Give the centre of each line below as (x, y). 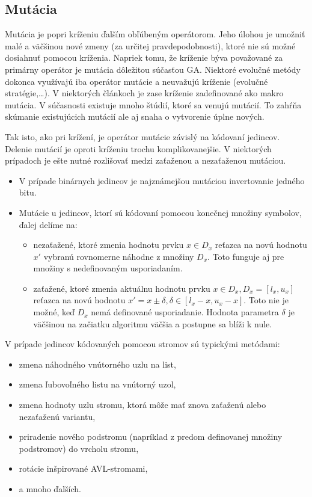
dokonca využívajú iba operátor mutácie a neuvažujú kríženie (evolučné (136, 81)
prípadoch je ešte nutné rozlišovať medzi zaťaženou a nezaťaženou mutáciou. (145, 160)
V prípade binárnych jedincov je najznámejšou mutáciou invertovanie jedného (162, 180)
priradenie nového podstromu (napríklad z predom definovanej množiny (151, 437)
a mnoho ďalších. (50, 489)
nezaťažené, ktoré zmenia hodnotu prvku (109, 245)
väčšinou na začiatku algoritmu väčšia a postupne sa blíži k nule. (153, 323)
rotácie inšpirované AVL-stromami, (83, 468)
